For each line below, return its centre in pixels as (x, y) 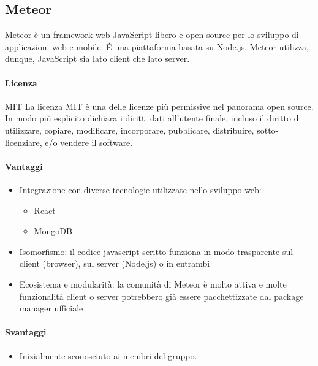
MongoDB (53, 231)
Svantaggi (26, 332)
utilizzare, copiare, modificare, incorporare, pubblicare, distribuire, (130, 130)
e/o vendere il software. (89, 142)
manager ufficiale (51, 308)
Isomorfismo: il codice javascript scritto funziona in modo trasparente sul (156, 251)
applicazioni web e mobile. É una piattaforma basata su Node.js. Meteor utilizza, (157, 46)
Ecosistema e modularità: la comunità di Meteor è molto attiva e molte (153, 284)
